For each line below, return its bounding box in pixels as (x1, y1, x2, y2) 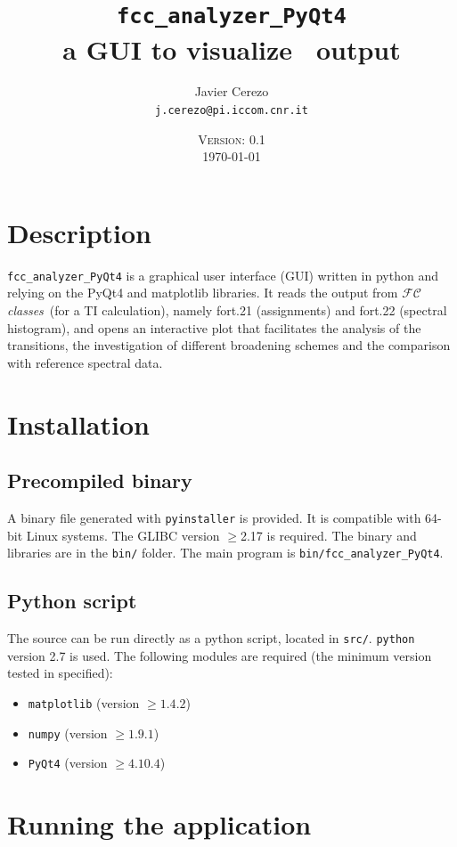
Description (7, 214, 152, 250)
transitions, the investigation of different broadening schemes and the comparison (7, 336, 451, 354)
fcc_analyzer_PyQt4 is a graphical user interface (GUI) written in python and (7, 265, 438, 284)
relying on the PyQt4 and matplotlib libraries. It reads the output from (7, 283, 398, 302)
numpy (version (28, 723, 108, 742)
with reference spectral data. (7, 353, 163, 371)
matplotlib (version (28, 693, 140, 712)
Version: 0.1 (198, 129, 265, 148)
